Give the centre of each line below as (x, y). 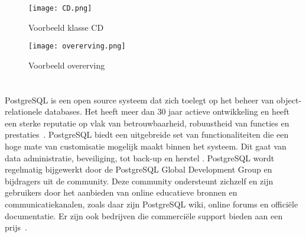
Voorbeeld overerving (67, 65)
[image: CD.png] (60, 8)
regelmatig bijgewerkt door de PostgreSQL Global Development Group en (139, 169)
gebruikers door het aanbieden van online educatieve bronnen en (121, 192)
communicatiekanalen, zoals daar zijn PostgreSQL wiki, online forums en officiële (152, 204)
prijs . (16, 227)
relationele (24, 111)
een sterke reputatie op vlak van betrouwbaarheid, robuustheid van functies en (147, 123)
